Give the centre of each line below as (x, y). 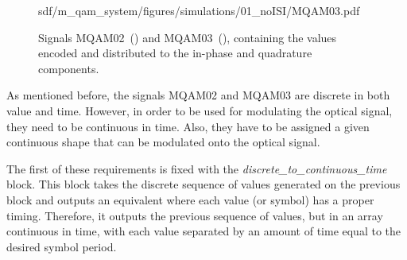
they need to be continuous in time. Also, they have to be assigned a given (188, 126)
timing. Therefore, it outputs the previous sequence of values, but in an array (195, 215)
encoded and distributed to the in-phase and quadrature (175, 53)
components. (69, 68)
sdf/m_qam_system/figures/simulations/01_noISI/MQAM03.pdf (199, 10)
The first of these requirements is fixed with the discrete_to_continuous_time (197, 168)
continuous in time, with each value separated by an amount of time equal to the (204, 231)
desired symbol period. (62, 246)
